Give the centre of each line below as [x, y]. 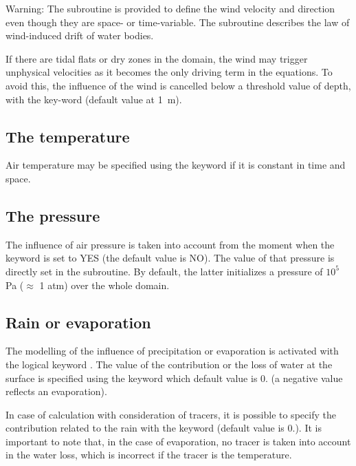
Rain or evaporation [78, 322]
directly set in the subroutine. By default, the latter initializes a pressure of [164, 271]
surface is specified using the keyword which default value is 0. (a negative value [174, 378]
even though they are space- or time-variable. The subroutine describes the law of [178, 22]
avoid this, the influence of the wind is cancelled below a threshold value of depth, [178, 85]
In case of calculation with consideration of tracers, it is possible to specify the [171, 414]
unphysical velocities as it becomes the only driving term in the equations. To [169, 72]
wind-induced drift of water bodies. [80, 35]
